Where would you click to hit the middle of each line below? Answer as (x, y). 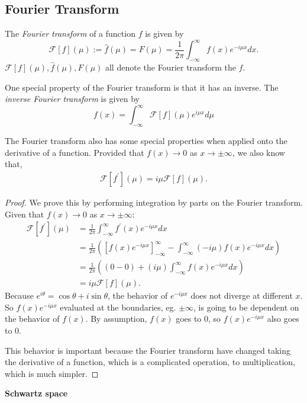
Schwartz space (36, 393)
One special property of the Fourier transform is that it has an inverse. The (142, 87)
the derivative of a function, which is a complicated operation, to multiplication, (150, 362)
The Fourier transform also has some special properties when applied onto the (146, 141)
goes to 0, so (198, 319)
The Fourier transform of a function (70, 33)
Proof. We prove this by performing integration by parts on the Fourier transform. (154, 202)
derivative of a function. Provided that (75, 152)
